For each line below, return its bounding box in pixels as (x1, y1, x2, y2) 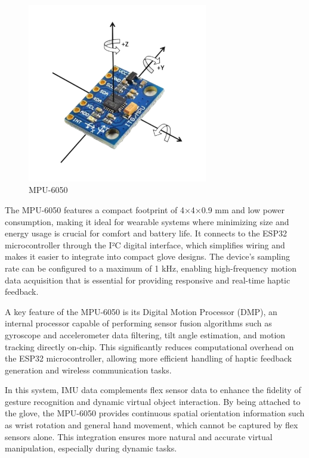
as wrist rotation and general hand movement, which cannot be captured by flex (5, 419, 298, 431)
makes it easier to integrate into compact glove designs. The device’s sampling (5, 250, 291, 263)
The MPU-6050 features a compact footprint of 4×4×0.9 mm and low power (5, 203, 285, 216)
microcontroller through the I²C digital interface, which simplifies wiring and (5, 238, 285, 251)
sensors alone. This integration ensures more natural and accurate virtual (5, 430, 273, 443)
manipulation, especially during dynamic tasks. (5, 442, 177, 454)
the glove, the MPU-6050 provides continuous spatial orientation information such (5, 407, 305, 419)
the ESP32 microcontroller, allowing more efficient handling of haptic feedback (5, 352, 292, 364)
